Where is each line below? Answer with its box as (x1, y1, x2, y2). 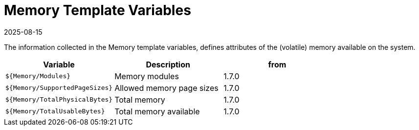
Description (146, 59, 190, 69)
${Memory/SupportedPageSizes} (5, 84, 113, 92)
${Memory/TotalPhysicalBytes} (5, 96, 113, 104)
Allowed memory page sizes (114, 83, 219, 93)
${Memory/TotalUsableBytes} (5, 108, 105, 115)
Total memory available (114, 106, 200, 116)
